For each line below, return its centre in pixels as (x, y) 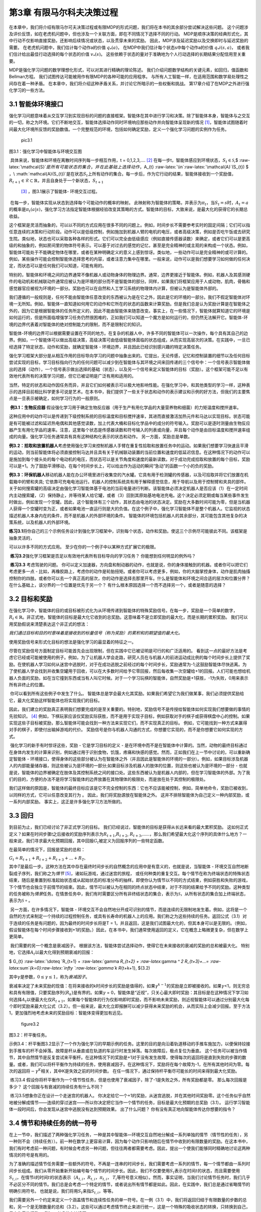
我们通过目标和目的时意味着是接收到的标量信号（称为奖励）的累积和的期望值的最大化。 (96, 633)
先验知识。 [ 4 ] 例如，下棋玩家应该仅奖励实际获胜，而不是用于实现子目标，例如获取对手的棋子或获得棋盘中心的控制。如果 (130, 716)
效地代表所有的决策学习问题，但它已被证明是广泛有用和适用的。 (72, 376)
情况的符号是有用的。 (30, 1155)
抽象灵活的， (22, 538)
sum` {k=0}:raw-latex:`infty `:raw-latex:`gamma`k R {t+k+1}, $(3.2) (85, 968)
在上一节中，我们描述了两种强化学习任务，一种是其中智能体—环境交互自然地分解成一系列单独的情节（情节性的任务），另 (129, 1134)
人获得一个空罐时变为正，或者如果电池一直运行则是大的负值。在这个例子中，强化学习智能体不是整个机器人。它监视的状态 (130, 509)
